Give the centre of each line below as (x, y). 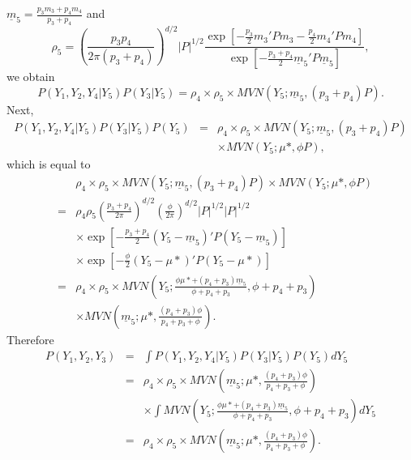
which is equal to (49, 164)
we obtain (31, 77)
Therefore (30, 339)
